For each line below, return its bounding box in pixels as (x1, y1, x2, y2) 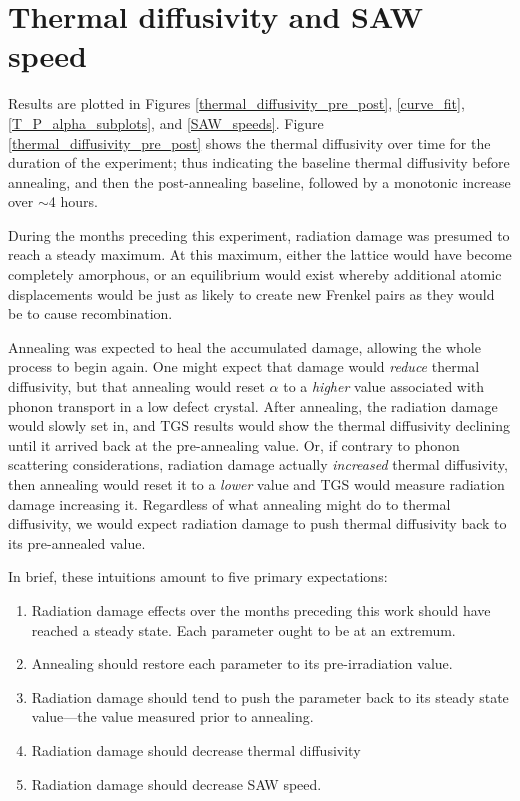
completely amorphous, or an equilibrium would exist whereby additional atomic (8, 264, 502, 285)
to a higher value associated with (283, 376, 485, 397)
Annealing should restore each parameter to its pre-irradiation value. (31, 653, 453, 674)
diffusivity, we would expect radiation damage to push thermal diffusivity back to (8, 513, 507, 534)
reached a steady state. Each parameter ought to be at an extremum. (31, 619, 456, 640)
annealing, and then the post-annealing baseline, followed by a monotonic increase (8, 171, 511, 192)
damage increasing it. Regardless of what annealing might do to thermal (8, 493, 451, 514)
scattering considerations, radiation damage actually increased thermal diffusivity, (8, 454, 508, 475)
